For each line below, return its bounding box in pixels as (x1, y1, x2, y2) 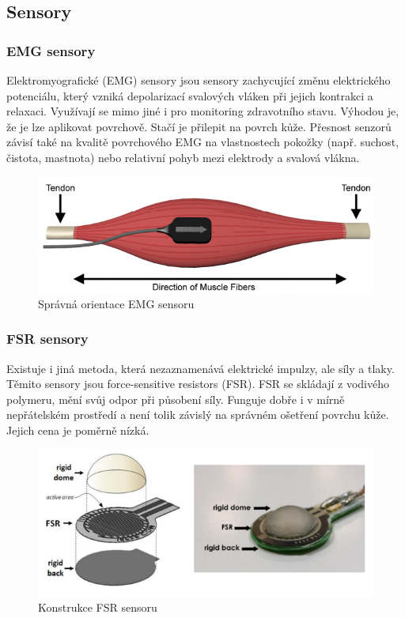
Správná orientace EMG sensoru (38, 295, 195, 311)
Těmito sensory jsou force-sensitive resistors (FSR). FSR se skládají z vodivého (6, 375, 389, 392)
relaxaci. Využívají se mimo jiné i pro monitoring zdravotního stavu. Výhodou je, (6, 103, 399, 119)
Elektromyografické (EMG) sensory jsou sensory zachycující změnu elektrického (6, 72, 391, 88)
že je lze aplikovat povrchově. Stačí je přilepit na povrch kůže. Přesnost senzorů (6, 118, 392, 134)
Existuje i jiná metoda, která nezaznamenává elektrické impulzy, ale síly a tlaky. (6, 360, 395, 376)
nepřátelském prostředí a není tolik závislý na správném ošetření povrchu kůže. (6, 406, 389, 423)
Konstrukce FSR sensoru (38, 598, 157, 615)
